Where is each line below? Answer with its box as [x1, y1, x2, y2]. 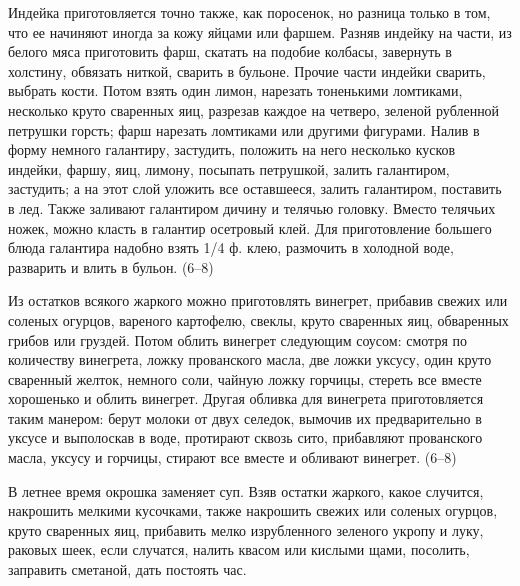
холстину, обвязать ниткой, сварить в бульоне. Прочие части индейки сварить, [8, 60, 486, 81]
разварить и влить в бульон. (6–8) [8, 256, 214, 277]
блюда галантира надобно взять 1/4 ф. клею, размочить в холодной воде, [8, 237, 454, 258]
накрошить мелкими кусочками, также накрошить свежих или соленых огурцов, [8, 500, 498, 521]
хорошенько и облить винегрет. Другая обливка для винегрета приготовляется [8, 388, 484, 409]
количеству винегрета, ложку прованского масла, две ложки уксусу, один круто [8, 349, 492, 370]
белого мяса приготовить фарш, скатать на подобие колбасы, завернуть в [8, 41, 452, 62]
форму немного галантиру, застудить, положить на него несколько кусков [8, 139, 456, 160]
